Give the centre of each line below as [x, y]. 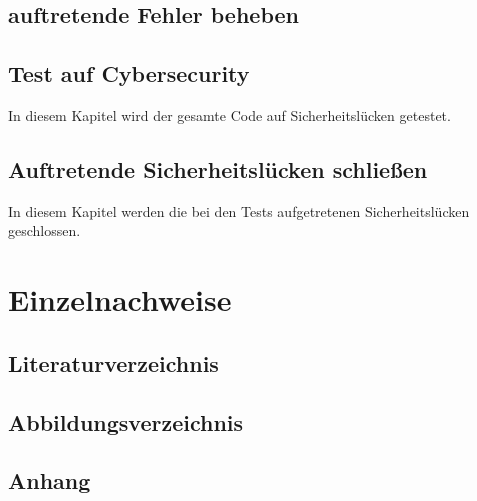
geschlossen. [44, 230]
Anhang [49, 480]
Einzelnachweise [120, 299]
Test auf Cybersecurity [129, 73]
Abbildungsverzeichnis [126, 421]
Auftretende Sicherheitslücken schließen [218, 168]
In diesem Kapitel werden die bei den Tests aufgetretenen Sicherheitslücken [239, 210]
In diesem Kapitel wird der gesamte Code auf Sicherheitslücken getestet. [229, 114]
